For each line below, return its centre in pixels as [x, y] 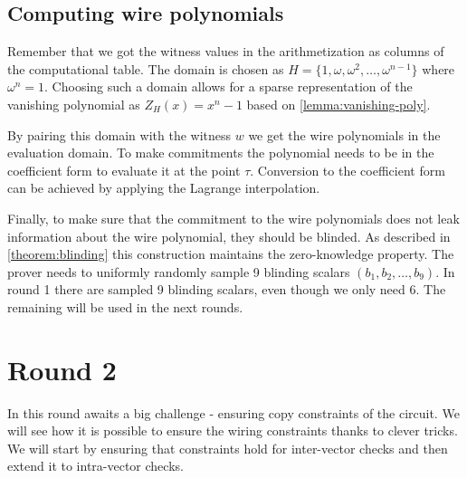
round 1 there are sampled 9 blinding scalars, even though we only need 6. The [227, 289]
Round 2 [62, 369]
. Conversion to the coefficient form [348, 170]
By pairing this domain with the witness [119, 134]
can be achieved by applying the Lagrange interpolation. [164, 188]
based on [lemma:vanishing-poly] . [338, 104]
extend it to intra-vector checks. [95, 466]
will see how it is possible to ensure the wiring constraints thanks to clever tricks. [233, 430]
